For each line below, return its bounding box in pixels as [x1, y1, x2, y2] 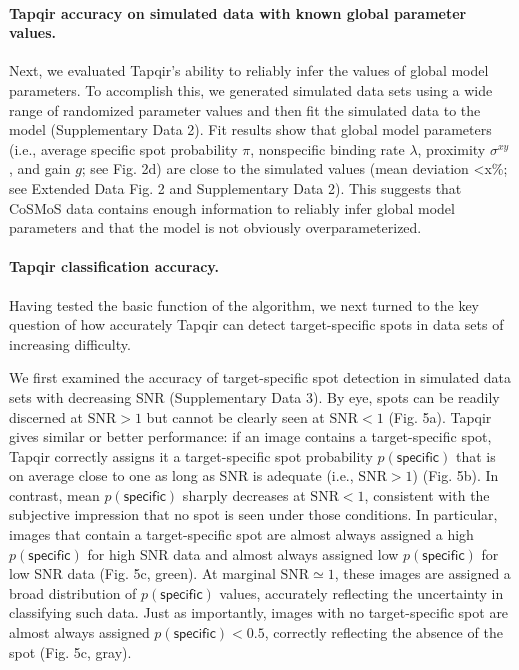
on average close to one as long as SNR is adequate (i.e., [9, 465, 354, 486]
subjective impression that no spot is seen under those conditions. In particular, [9, 504, 498, 525]
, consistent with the [364, 484, 490, 505]
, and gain [9, 158, 71, 179]
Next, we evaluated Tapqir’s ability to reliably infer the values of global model [9, 60, 489, 81]
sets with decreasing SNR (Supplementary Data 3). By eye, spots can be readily [9, 386, 500, 407]
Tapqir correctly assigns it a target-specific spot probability [9, 445, 373, 466]
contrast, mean [9, 484, 100, 505]
